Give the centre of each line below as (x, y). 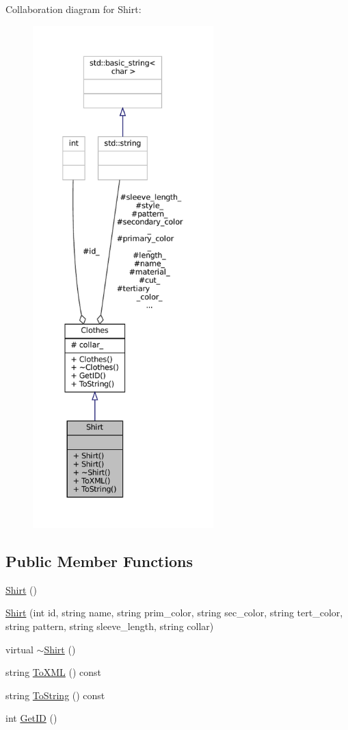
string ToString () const (55, 695)
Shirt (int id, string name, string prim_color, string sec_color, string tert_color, (174, 613)
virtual (19, 649)
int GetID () (31, 718)
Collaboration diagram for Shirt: (73, 9)
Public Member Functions (99, 561)
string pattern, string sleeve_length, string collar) (110, 626)
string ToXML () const (54, 672)
